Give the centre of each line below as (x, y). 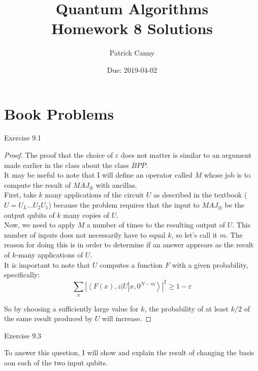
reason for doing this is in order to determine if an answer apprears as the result (129, 245)
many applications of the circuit (94, 195)
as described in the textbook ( (200, 195)
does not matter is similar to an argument (186, 155)
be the (234, 205)
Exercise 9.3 (23, 335)
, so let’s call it (195, 234)
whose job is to (227, 175)
